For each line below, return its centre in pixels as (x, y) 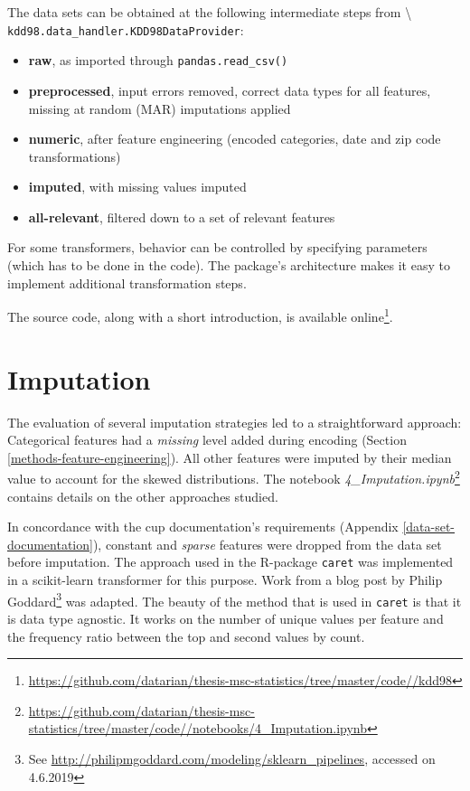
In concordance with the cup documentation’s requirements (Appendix (203, 527)
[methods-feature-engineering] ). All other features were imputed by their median (230, 457)
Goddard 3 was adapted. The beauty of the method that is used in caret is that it (235, 599)
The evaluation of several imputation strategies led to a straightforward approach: (235, 422)
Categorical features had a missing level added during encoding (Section (207, 440)
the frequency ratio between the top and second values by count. (186, 636)
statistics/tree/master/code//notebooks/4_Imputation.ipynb (198, 728)
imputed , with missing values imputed (137, 187)
